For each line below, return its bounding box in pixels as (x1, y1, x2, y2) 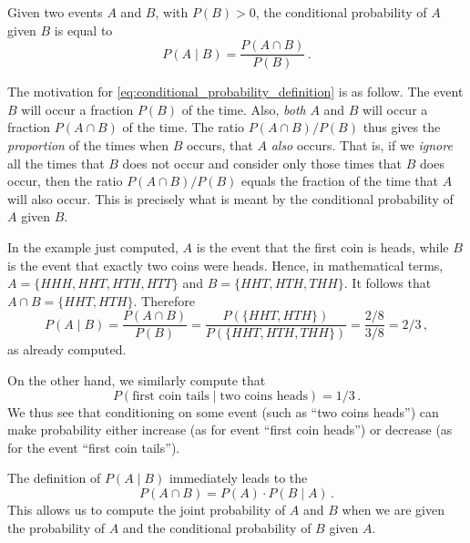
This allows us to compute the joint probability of (7, 500, 286, 518)
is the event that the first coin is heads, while (196, 238, 449, 256)
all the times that (7, 153, 105, 172)
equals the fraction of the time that (241, 171, 439, 190)
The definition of (7, 468, 101, 487)
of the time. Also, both (181, 99, 306, 118)
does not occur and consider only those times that (122, 153, 403, 172)
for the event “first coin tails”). (7, 437, 180, 456)
